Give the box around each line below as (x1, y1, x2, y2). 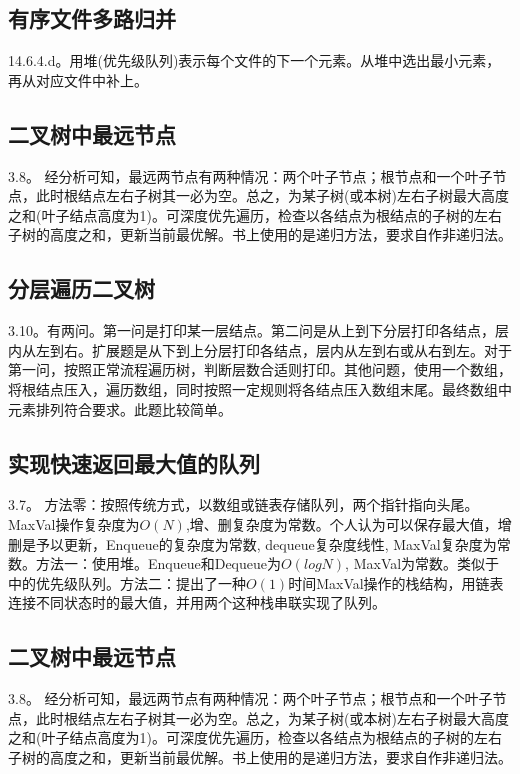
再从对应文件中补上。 (8, 69, 148, 90)
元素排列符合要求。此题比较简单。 (8, 398, 232, 419)
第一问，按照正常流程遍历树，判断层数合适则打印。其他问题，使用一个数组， (8, 359, 512, 380)
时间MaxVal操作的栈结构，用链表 (288, 572, 504, 593)
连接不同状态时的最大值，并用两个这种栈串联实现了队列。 (8, 592, 386, 613)
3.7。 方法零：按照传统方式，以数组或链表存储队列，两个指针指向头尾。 (8, 494, 479, 515)
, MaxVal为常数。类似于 (345, 553, 500, 574)
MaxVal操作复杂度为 (8, 513, 140, 534)
